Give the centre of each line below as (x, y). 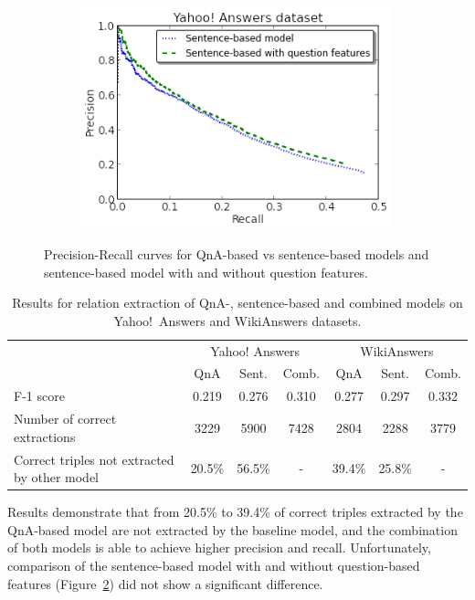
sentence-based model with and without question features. (206, 272)
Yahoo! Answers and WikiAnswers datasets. (237, 320)
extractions (45, 436)
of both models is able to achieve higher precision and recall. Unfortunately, (219, 547)
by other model (56, 477)
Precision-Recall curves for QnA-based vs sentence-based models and (237, 253)
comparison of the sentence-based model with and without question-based (214, 566)
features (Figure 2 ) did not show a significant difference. (165, 583)
